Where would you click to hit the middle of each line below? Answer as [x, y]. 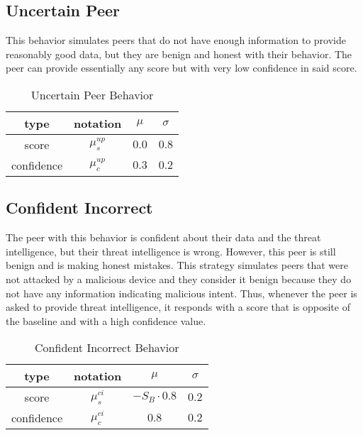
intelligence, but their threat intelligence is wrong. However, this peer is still [171, 251]
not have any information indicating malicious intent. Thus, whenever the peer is [181, 293]
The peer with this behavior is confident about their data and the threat [163, 237]
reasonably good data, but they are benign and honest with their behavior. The [179, 54]
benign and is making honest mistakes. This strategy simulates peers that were [177, 265]
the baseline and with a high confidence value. [106, 320]
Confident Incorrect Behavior [107, 348]
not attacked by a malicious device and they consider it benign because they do [179, 279]
